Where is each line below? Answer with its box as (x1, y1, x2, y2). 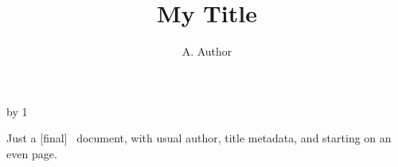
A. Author (181, 43, 232, 60)
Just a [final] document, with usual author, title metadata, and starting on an (6, 130, 392, 146)
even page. (6, 145, 57, 161)
